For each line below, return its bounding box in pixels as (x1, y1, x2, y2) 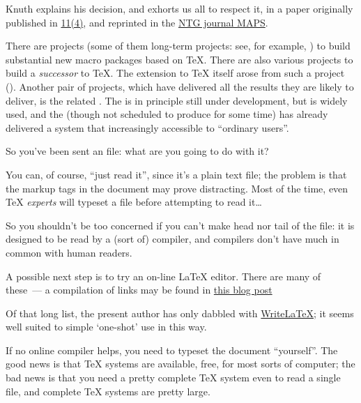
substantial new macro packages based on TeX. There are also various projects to (6, 52, 353, 66)
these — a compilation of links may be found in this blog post (6, 282, 272, 297)
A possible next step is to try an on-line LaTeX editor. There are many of (6, 268, 321, 283)
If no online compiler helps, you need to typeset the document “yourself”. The (6, 342, 338, 357)
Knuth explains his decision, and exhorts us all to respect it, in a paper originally (6, 1, 353, 15)
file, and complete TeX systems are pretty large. (6, 383, 210, 398)
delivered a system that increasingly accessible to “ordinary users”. (6, 120, 289, 135)
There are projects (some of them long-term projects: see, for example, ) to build (6, 38, 351, 53)
